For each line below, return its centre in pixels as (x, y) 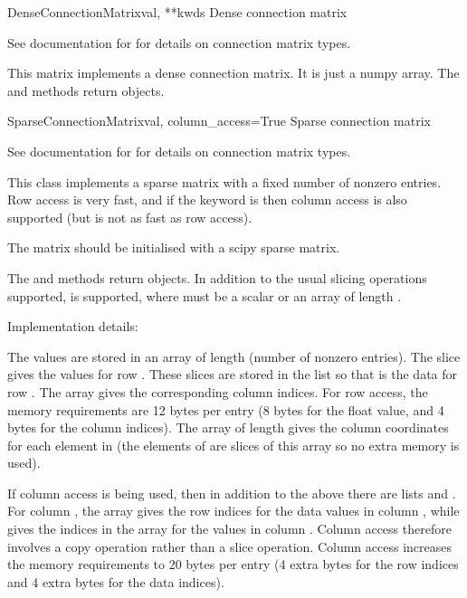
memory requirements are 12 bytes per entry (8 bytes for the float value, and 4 (226, 409)
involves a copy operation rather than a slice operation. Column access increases (230, 546)
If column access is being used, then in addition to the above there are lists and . (232, 493)
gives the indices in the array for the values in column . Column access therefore (229, 529)
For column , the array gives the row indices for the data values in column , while (233, 511)
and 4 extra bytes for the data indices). (116, 581)
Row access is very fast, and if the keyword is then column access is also (207, 199)
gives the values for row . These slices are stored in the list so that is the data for (233, 374)
